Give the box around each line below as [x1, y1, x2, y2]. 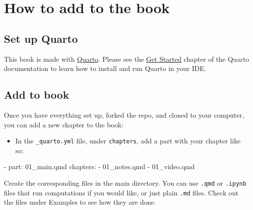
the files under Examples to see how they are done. [4, 197, 156, 207]
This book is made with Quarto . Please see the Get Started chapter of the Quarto [4, 53, 249, 64]
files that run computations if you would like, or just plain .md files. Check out [4, 187, 239, 197]
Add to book [4, 87, 69, 102]
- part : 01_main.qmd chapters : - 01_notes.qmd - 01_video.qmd [4, 161, 195, 172]
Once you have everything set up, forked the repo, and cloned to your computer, [4, 109, 244, 120]
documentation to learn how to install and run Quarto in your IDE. [4, 63, 206, 73]
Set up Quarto [4, 31, 78, 46]
